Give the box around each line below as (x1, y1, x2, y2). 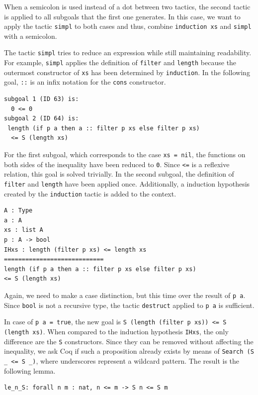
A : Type (4, 207, 33, 214)
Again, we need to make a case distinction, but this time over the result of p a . (4, 290, 246, 300)
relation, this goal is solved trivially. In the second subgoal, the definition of (4, 169, 234, 179)
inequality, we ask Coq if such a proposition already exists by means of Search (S (4, 346, 254, 356)
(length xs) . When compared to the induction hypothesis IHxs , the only (4, 326, 229, 336)
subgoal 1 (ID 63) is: (4, 96, 79, 103)
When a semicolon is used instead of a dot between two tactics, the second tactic (4, 1, 251, 11)
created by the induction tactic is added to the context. (4, 188, 176, 198)
